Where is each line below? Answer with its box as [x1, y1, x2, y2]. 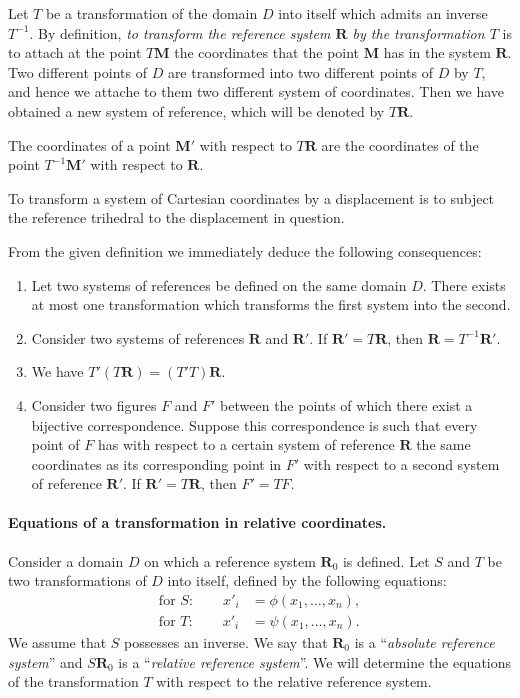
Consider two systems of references [31, 327, 245, 348]
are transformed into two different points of [167, 61, 434, 82]
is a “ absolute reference [354, 631, 495, 652]
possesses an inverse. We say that [124, 631, 328, 652]
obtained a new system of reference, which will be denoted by [8, 100, 385, 121]
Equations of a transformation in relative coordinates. [8, 512, 387, 533]
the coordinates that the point [174, 42, 360, 63]
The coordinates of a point [8, 134, 171, 155]
